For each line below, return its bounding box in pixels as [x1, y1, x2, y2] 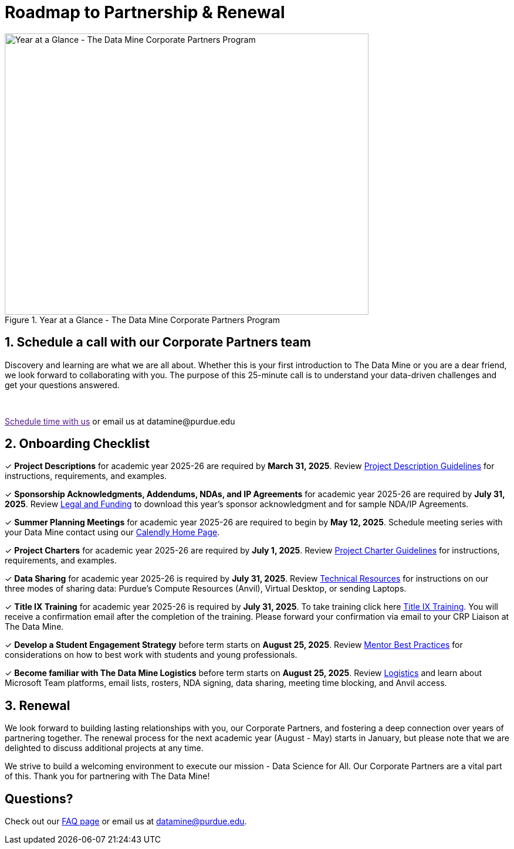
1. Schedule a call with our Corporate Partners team [5, 335, 311, 350]
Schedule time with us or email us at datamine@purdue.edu [5, 416, 235, 426]
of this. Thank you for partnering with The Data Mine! [5, 771, 210, 782]
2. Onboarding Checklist [5, 436, 150, 451]
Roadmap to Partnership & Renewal [5, 2, 285, 22]
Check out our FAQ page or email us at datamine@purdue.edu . [5, 816, 247, 827]
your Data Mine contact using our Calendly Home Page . [5, 527, 220, 538]
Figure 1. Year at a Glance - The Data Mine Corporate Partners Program [5, 314, 280, 325]
